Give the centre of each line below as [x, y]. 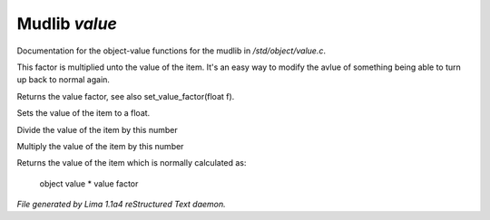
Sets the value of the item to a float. [83, 113]
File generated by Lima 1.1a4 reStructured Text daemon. [121, 205]
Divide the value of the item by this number [97, 129]
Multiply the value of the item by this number [100, 146]
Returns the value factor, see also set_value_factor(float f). [126, 96]
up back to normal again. [64, 80]
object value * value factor [89, 183]
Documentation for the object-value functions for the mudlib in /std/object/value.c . [171, 51]
